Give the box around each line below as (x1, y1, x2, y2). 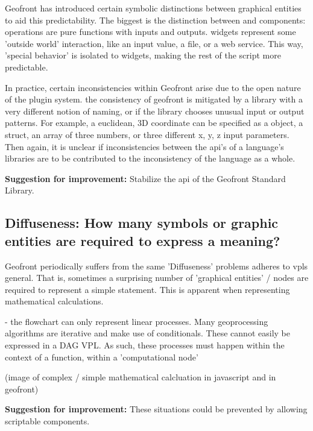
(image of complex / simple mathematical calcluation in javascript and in (5, 371, 276, 383)
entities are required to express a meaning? (5, 231, 280, 250)
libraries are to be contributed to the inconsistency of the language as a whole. (5, 152, 296, 165)
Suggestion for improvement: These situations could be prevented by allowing (5, 403, 308, 415)
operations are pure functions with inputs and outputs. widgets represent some (5, 25, 296, 38)
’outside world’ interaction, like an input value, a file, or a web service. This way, (5, 37, 303, 49)
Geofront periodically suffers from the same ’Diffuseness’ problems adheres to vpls (5, 259, 308, 272)
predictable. (5, 60, 48, 73)
